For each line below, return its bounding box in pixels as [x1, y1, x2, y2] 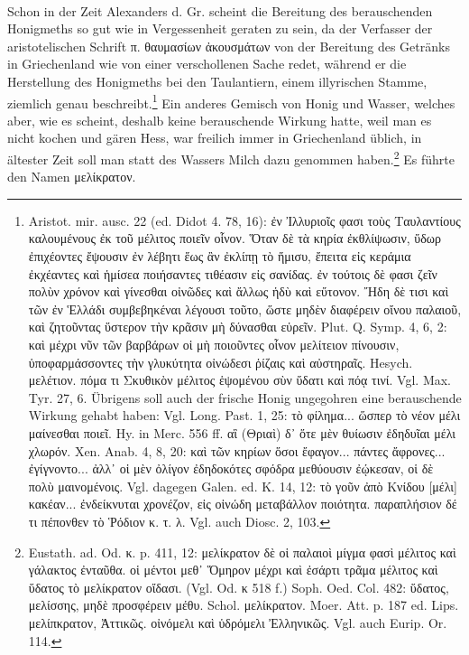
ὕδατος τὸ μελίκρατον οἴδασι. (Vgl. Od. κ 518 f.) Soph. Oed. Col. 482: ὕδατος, [28, 577, 449, 596]
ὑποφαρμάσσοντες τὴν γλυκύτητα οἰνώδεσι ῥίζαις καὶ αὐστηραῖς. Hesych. [28, 352, 413, 371]
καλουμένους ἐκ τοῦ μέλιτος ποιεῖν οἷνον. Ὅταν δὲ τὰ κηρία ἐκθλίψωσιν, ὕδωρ [28, 229, 442, 248]
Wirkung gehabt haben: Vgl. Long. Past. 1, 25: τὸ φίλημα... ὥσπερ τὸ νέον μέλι [28, 406, 461, 425]
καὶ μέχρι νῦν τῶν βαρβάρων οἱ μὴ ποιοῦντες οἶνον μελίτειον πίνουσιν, [28, 335, 400, 353]
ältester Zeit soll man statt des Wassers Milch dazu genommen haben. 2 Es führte [7, 147, 455, 168]
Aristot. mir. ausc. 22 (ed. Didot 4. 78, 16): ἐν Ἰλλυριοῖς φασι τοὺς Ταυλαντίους [28, 211, 461, 229]
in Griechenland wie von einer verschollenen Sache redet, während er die [7, 54, 407, 73]
